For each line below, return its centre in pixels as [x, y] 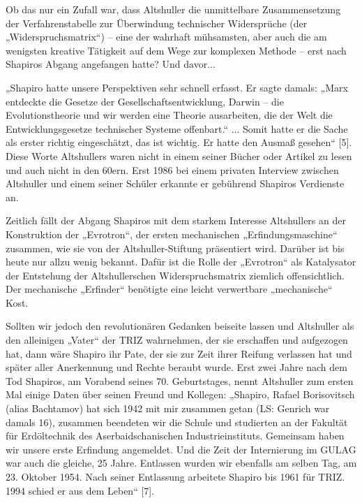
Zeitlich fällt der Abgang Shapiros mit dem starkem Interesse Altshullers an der [176, 220]
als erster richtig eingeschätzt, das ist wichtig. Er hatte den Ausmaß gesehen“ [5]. [179, 142]
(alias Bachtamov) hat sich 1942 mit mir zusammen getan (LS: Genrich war [168, 408]
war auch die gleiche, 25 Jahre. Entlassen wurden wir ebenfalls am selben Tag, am [181, 463]
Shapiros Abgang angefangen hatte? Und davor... [111, 64]
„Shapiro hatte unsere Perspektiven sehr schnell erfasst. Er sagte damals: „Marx [177, 87]
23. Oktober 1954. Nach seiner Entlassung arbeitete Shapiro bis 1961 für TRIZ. [175, 476]
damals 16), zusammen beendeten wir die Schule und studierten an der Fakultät [177, 422]
